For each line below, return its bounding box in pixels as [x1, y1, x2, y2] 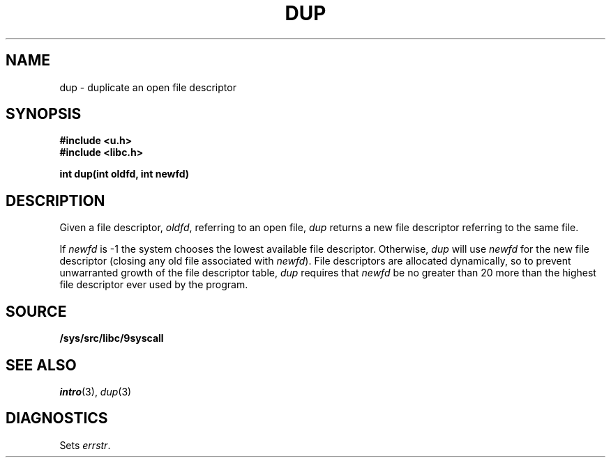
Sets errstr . [59, 439, 111, 451]
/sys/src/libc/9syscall [59, 332, 164, 345]
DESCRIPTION [6, 191, 105, 210]
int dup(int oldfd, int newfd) [59, 168, 190, 180]
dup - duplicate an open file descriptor [59, 81, 236, 93]
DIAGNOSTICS [6, 409, 108, 427]
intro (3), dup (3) [59, 385, 132, 398]
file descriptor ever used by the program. [59, 278, 248, 291]
